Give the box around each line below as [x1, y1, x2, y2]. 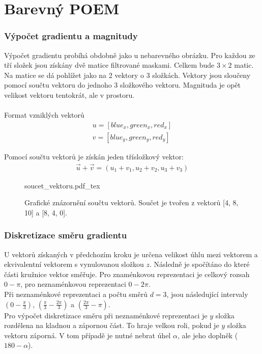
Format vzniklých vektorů [4, 110, 84, 120]
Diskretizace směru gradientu [4, 229, 127, 241]
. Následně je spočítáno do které [149, 259, 250, 269]
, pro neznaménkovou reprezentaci [20, 279, 126, 289]
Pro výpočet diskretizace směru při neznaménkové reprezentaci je [4, 310, 208, 320]
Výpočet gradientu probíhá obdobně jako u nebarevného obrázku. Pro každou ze [4, 49, 255, 60]
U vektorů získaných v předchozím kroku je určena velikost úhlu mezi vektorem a [4, 249, 258, 259]
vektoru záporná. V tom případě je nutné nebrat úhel [4, 330, 171, 340]
